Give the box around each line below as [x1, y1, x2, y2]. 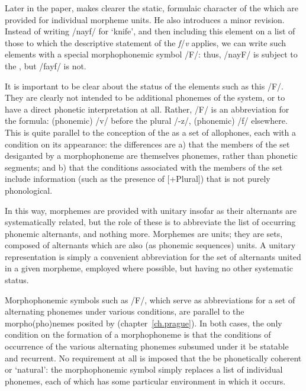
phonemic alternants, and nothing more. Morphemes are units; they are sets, [5, 227, 283, 239]
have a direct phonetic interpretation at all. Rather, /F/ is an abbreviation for [5, 102, 289, 115]
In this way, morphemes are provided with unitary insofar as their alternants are [5, 204, 297, 216]
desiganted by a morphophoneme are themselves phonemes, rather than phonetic [5, 149, 298, 162]
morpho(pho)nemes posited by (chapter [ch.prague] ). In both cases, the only [5, 316, 282, 329]
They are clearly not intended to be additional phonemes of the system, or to [5, 91, 285, 104]
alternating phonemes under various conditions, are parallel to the [5, 305, 244, 318]
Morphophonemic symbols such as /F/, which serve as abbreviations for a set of [5, 293, 295, 306]
